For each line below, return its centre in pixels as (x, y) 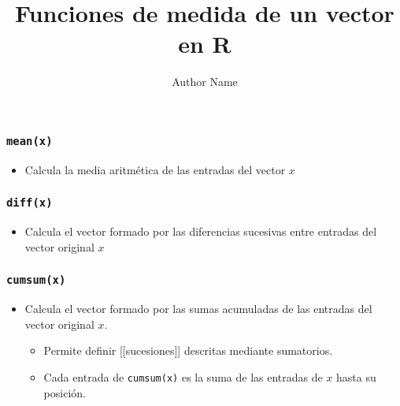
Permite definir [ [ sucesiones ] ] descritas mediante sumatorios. (188, 350)
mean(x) (30, 141)
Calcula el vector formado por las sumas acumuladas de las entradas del (198, 309)
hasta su (356, 376)
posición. (65, 392)
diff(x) (30, 203)
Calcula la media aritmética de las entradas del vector (155, 169)
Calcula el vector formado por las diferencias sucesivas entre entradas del (201, 231)
